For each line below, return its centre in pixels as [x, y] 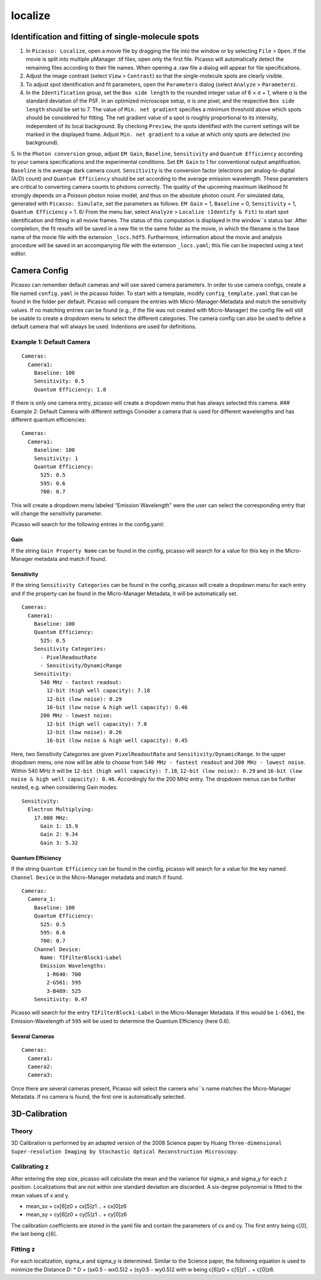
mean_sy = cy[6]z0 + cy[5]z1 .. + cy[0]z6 [76, 1214]
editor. [19, 254]
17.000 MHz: [51, 818]
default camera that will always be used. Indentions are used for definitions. [104, 327]
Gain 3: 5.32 [59, 843]
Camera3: [40, 1075]
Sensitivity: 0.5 [59, 381]
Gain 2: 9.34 [59, 835]
